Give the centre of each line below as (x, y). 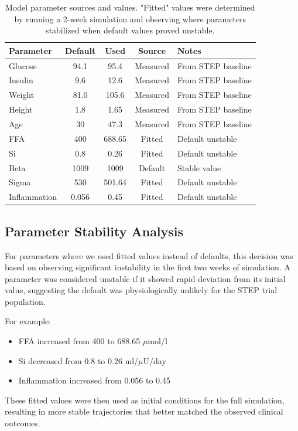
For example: (28, 321)
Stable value (199, 167)
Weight (22, 95)
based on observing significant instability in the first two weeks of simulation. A (148, 267)
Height (21, 109)
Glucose (23, 65)
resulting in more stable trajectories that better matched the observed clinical (144, 411)
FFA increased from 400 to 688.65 (79, 341)
